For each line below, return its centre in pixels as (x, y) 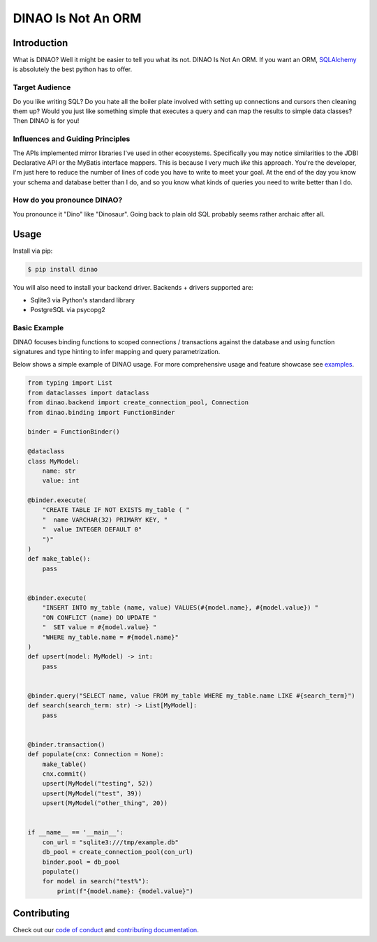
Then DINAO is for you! (46, 121)
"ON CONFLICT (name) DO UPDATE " (99, 617)
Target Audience (42, 87)
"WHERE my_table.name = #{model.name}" (111, 637)
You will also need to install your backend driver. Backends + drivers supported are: (133, 287)
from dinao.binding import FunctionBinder (101, 412)
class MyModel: (53, 461)
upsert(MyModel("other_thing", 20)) (105, 803)
